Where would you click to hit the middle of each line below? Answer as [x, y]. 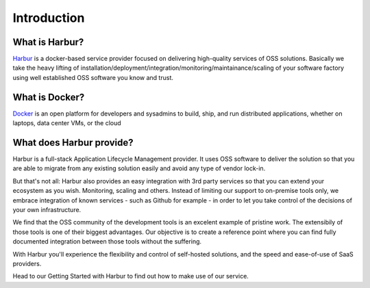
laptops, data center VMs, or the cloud [67, 123]
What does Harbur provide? [73, 143]
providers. [27, 263]
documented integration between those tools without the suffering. [107, 241]
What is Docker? [49, 97]
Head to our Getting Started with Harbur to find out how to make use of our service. [131, 276]
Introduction [49, 18]
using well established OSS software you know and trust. [93, 77]
